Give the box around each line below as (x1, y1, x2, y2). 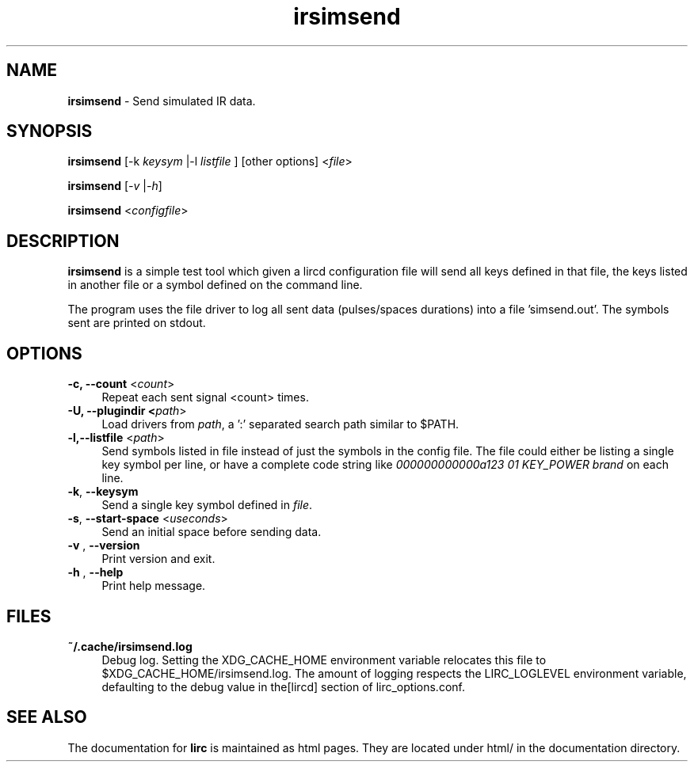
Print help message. (101, 579, 206, 593)
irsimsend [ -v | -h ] (67, 179, 162, 193)
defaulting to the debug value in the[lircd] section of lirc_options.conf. (101, 679, 465, 694)
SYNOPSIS (6, 121, 93, 142)
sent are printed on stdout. (67, 316, 206, 330)
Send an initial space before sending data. (101, 525, 322, 539)
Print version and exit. (101, 552, 215, 566)
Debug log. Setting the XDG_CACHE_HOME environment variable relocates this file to (101, 652, 547, 667)
